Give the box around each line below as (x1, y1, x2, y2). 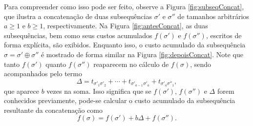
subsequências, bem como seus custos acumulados (4, 30, 152, 40)
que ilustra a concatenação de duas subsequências (4, 11, 152, 21)
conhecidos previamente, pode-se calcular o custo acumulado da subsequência (4, 95, 235, 105)
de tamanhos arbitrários (177, 11, 249, 21)
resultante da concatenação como (4, 105, 103, 115)
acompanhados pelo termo (4, 68, 82, 79)
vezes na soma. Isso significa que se (46, 85, 151, 96)
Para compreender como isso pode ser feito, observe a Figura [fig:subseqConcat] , (4, 1, 244, 11)
